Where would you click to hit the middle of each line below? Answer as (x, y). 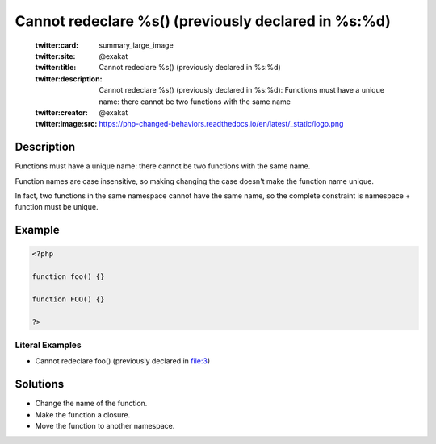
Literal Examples (48, 345)
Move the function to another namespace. (105, 426)
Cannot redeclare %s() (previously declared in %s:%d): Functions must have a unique (242, 90)
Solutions (40, 384)
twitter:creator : (61, 112)
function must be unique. (57, 207)
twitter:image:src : (66, 124)
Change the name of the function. (91, 404)
